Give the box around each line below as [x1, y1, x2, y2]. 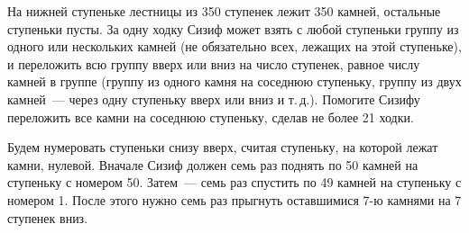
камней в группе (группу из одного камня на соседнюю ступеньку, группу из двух [7, 72, 462, 91]
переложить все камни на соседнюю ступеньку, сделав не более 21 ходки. [7, 107, 414, 126]
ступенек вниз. [7, 208, 88, 227]
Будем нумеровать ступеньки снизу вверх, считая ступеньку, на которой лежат [7, 138, 438, 157]
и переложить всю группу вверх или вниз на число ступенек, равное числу [7, 54, 420, 73]
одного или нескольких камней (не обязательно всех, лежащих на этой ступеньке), [7, 37, 462, 56]
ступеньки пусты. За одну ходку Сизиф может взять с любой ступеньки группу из [7, 19, 459, 38]
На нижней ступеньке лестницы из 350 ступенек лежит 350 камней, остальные [7, 2, 441, 20]
